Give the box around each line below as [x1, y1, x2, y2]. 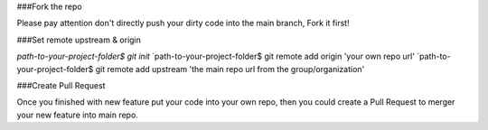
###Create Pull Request [16, 79, 106, 90]
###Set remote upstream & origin [16, 34, 142, 45]
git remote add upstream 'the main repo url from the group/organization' [95, 63, 365, 74]
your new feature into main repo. [16, 109, 139, 120]
